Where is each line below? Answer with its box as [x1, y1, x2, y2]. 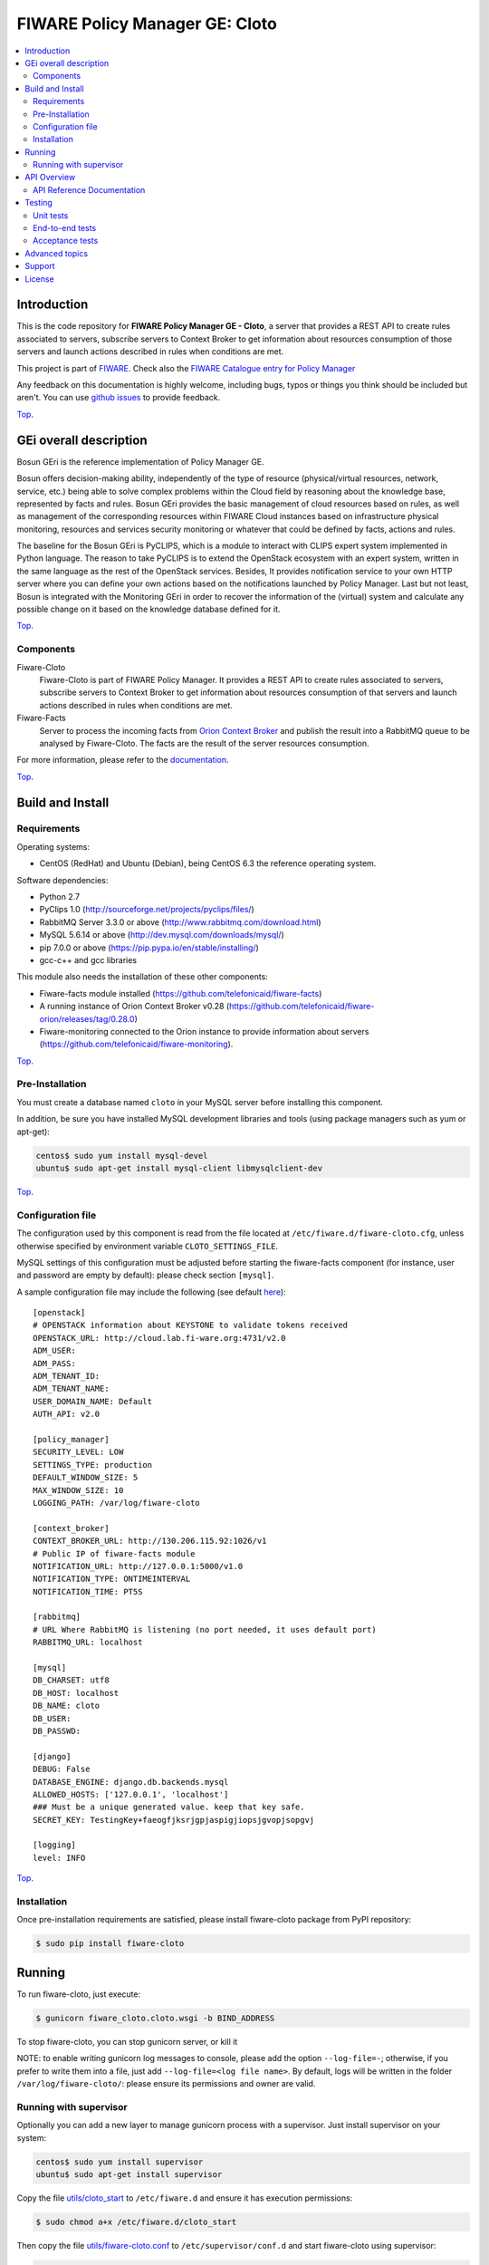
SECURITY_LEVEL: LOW [33, 1447, 124, 1458]
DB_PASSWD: [33, 1726, 81, 1736]
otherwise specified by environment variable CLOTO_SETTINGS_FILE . [16, 1240, 278, 1251]
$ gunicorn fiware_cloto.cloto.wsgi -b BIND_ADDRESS [35, 2012, 275, 2023]
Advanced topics [24, 247, 89, 258]
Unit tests [33, 209, 69, 221]
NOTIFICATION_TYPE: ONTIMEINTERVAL [33, 1574, 191, 1585]
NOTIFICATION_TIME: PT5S [33, 1586, 143, 1596]
